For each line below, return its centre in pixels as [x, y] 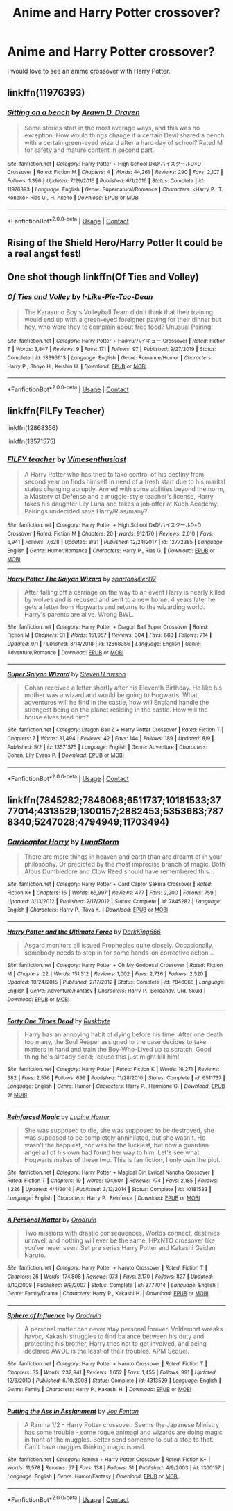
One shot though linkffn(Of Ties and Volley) [103, 277]
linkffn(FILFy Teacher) [56, 411]
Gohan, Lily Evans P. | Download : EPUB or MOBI [66, 755]
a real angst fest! [44, 254]
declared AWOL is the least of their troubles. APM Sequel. [106, 1351]
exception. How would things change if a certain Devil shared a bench [124, 135]
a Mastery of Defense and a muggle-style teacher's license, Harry [119, 497]
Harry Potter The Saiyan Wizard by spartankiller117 [82, 579]
